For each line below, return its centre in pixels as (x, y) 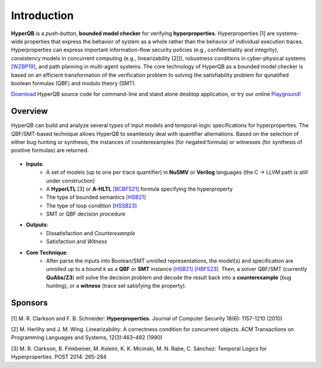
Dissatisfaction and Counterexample (91, 233)
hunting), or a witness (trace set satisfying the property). (116, 286)
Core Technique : (47, 252)
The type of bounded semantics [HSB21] (96, 197)
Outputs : (37, 225)
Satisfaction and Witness (77, 242)
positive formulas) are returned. (50, 150)
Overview (30, 111)
